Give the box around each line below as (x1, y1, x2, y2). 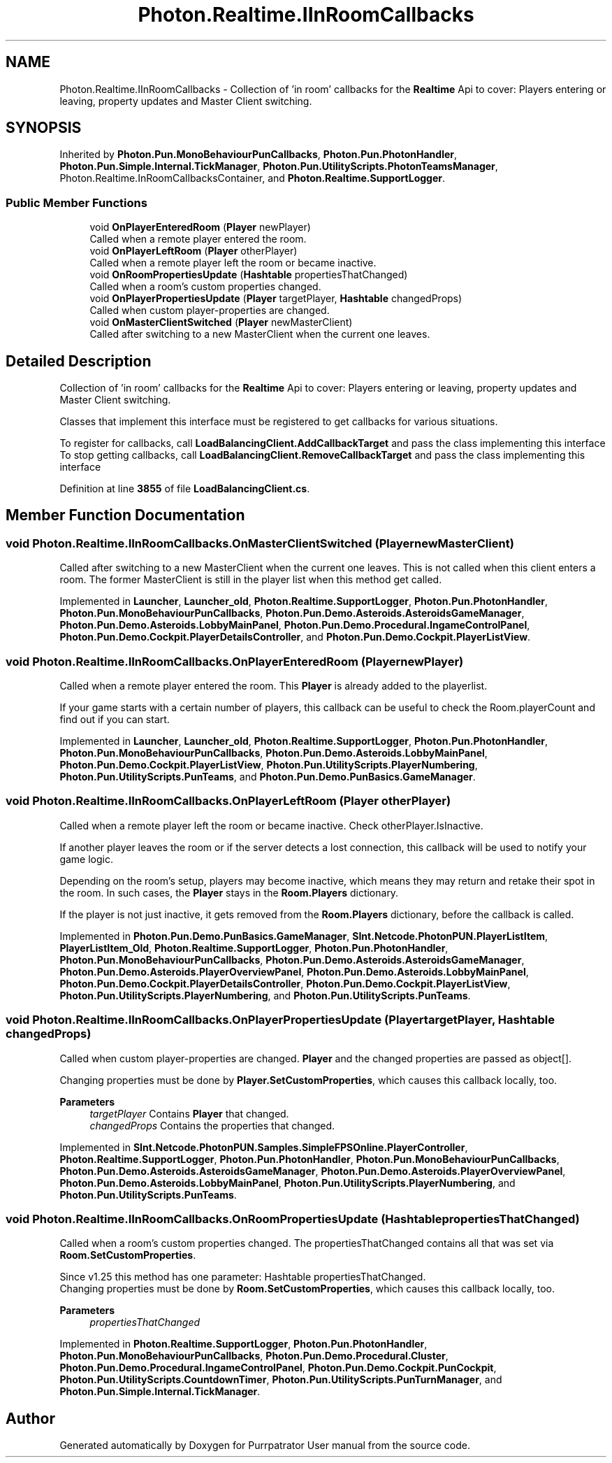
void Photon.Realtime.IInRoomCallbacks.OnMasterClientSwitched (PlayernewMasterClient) (6, 536, 514, 550)
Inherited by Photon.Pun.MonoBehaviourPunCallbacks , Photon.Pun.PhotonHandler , (59, 148, 458, 161)
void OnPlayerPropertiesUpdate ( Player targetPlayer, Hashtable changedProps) (89, 292, 462, 305)
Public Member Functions (6, 195, 147, 210)
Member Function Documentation (6, 506, 245, 524)
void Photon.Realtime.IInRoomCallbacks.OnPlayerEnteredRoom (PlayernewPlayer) (6, 654, 464, 669)
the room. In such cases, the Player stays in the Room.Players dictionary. (59, 886, 399, 899)
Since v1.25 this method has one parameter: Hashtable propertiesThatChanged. (59, 1271, 426, 1283)
